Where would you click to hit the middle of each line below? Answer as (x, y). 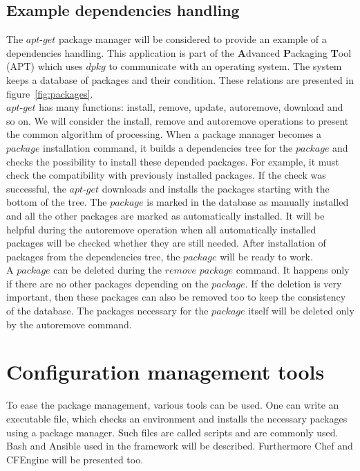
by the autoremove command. (69, 324)
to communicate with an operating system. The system (225, 66)
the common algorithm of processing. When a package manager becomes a (164, 134)
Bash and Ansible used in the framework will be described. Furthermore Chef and (180, 446)
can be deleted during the (108, 270)
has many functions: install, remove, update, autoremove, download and (191, 107)
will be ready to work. (266, 256)
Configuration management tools (165, 372)
